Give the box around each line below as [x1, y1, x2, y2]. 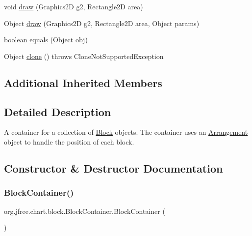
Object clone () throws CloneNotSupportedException [4, 51, 164, 61]
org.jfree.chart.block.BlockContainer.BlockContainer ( [4, 206, 165, 216]
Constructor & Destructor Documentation [4, 160, 223, 176]
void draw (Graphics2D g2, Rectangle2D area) [4, 1, 143, 11]
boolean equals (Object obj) [4, 34, 88, 45]
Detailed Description [4, 104, 111, 119]
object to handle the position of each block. [4, 136, 134, 147]
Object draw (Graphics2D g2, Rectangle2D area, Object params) [4, 18, 200, 28]
